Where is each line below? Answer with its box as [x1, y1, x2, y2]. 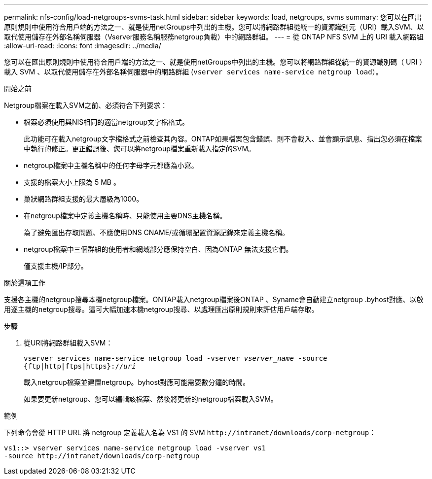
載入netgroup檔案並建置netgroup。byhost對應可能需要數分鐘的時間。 [24, 378, 250, 386]
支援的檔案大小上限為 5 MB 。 [24, 178, 120, 186]
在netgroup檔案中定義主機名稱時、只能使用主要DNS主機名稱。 [24, 211, 227, 220]
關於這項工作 [4, 278, 45, 287]
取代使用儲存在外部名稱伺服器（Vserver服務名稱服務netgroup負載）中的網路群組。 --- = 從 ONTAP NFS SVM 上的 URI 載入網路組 [4, 33, 424, 41]
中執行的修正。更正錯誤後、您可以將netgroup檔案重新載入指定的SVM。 [24, 144, 255, 153]
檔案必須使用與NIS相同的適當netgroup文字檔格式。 [24, 118, 189, 126]
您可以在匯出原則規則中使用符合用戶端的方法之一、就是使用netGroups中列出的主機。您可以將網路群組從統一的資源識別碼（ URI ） [4, 58, 427, 66]
